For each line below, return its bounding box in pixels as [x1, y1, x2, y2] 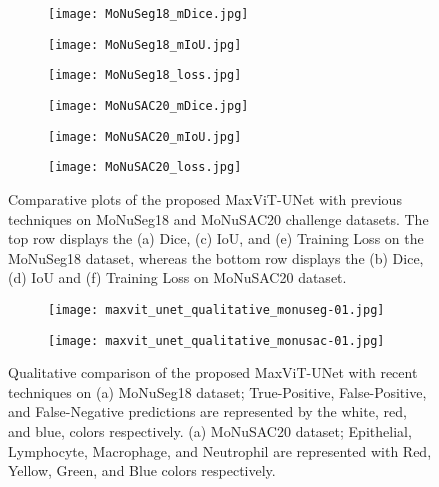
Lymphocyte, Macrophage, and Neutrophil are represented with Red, [8, 440, 432, 461]
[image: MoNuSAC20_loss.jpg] [48, 160, 242, 175]
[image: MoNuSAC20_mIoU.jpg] [48, 129, 242, 144]
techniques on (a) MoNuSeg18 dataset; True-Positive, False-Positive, [8, 381, 427, 402]
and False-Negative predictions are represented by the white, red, [8, 401, 407, 422]
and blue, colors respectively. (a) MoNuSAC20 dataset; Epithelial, [8, 421, 412, 441]
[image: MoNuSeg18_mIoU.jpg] [48, 37, 242, 52]
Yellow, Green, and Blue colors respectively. [8, 460, 276, 481]
